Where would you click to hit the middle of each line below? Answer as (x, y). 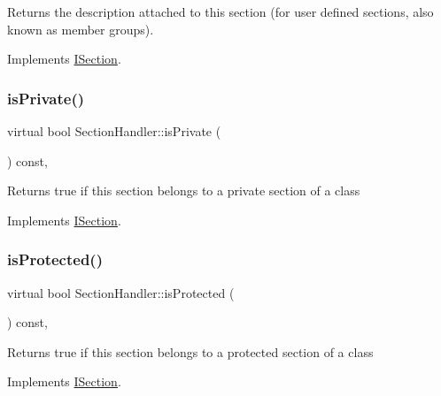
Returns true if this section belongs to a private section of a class (184, 190)
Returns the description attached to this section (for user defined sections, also (220, 11)
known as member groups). (81, 29)
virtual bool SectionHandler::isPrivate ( (114, 131)
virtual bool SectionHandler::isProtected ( (121, 292)
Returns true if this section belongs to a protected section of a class (190, 351)
